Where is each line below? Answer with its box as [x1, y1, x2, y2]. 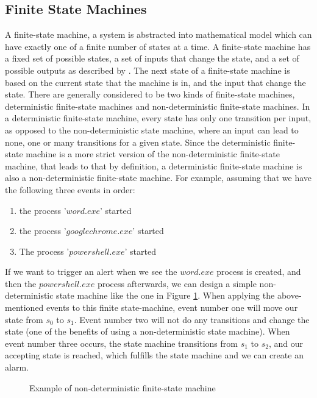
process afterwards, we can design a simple [97, 277, 257, 290]
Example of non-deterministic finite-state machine [29, 381, 216, 394]
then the [5, 277, 37, 290]
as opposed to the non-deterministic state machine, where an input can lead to [5, 123, 299, 136]
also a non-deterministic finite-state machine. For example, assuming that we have [5, 171, 312, 184]
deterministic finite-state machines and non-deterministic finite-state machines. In [5, 99, 310, 112]
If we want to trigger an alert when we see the [5, 265, 177, 278]
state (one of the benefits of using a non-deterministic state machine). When [5, 325, 290, 338]
